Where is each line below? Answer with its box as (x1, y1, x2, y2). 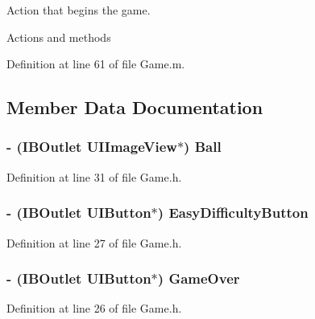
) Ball (184, 137, 222, 157)
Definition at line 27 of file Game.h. (6, 234, 182, 251)
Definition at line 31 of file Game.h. (6, 168, 182, 185)
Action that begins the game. (6, 2, 151, 18)
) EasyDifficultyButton (157, 202, 309, 223)
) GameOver (157, 268, 240, 288)
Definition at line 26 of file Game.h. (6, 300, 182, 317)
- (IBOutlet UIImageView (6, 137, 177, 157)
